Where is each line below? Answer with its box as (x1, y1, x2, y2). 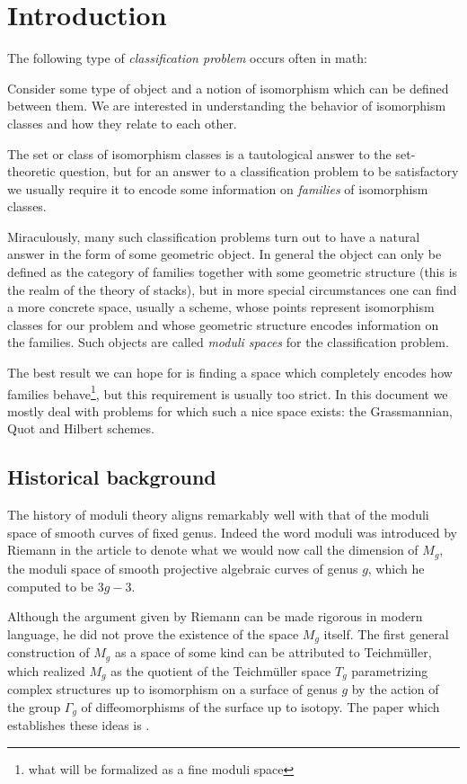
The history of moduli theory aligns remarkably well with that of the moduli (7, 505, 429, 524)
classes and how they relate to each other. (7, 113, 237, 132)
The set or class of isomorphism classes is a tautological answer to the (7, 144, 392, 163)
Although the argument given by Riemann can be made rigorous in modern (7, 607, 423, 626)
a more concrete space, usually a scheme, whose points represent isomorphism (7, 298, 435, 316)
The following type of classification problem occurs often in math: (7, 49, 367, 67)
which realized (7, 661, 85, 680)
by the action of (351, 680, 439, 699)
